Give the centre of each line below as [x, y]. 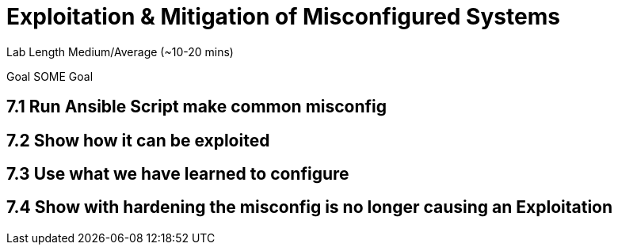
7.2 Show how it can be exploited [138, 140]
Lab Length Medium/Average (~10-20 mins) [120, 51]
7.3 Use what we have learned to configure [178, 174]
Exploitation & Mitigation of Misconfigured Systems [283, 17]
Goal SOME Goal [50, 76]
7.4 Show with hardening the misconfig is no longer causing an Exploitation [310, 207]
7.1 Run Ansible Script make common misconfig [197, 107]
